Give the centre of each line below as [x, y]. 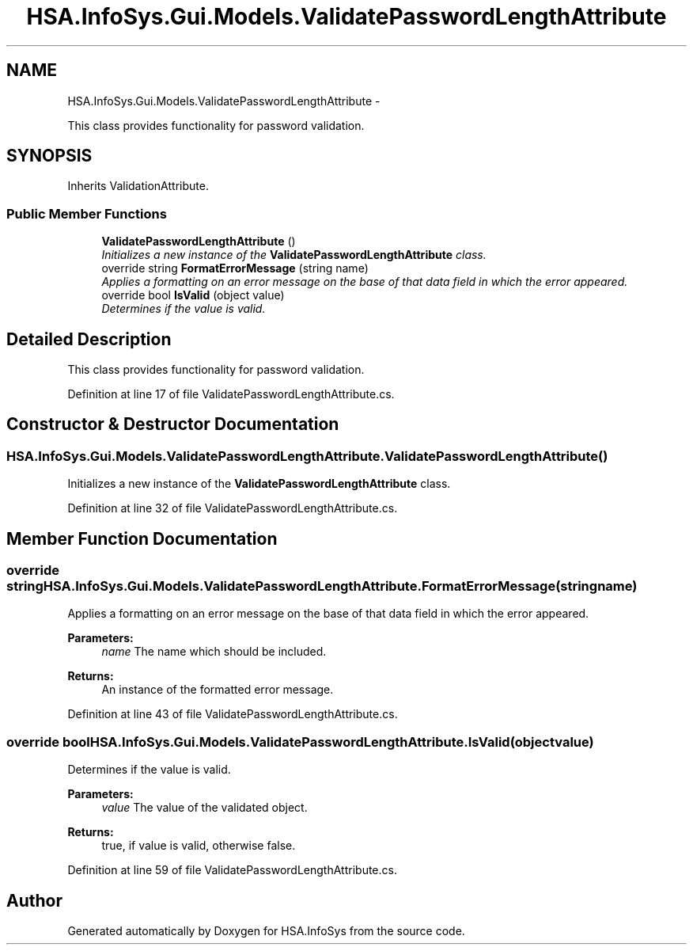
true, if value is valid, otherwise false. [199, 846]
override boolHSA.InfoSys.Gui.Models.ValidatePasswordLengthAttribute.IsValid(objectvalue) [300, 742]
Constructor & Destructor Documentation [173, 424]
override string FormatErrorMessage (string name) [235, 268]
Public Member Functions [87, 213]
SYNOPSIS [49, 156]
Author [34, 900]
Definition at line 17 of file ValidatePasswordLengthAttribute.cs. [231, 394]
